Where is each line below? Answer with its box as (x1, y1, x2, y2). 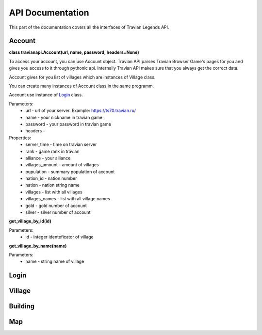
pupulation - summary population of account (25, 169, 115, 175)
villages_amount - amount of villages (25, 162, 99, 168)
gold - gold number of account (25, 203, 87, 208)
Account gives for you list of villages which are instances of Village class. (9, 74, 156, 80)
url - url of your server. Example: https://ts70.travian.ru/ (25, 108, 136, 113)
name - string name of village (25, 258, 84, 264)
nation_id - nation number (25, 175, 77, 181)
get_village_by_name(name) (9, 243, 67, 249)
